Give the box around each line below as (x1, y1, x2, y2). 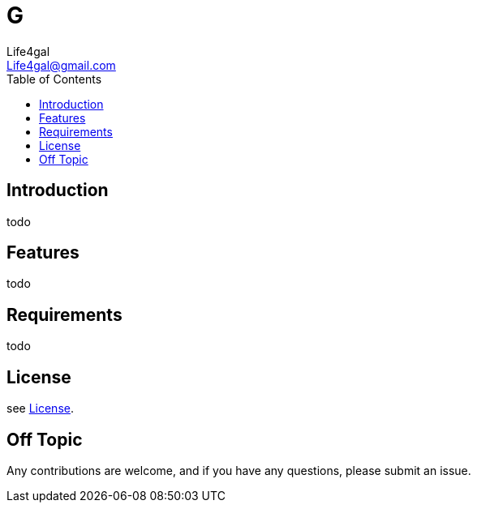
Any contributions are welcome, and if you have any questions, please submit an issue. (6, 463, 471, 477)
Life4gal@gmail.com (6, 58, 116, 72)
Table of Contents (6, 71, 102, 86)
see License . (6, 401, 74, 416)
